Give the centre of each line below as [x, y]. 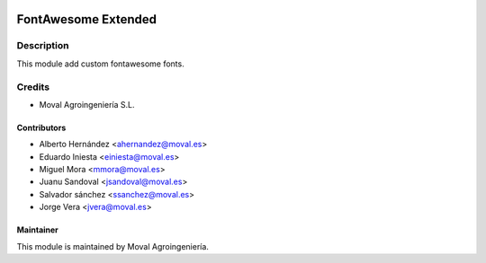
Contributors [41, 127]
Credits [33, 87]
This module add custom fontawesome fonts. [100, 64]
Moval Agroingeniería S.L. [87, 104]
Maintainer [37, 230]
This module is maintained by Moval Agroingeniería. [112, 246]
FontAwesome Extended [87, 19]
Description [43, 46]
